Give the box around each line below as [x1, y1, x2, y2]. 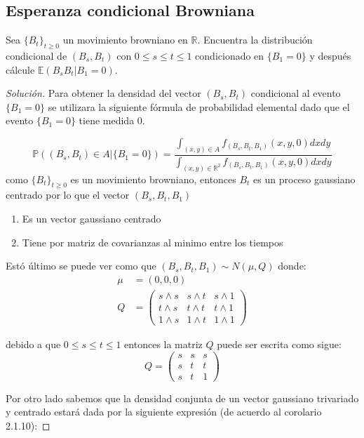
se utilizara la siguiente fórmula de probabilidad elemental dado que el [48, 99, 350, 114]
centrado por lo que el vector [6, 187, 130, 202]
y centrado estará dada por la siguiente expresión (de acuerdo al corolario [6, 404, 322, 419]
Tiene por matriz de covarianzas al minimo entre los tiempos [22, 234, 283, 249]
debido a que [6, 336, 61, 351]
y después [309, 48, 351, 62]
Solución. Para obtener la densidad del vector [6, 86, 201, 100]
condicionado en [195, 48, 264, 62]
